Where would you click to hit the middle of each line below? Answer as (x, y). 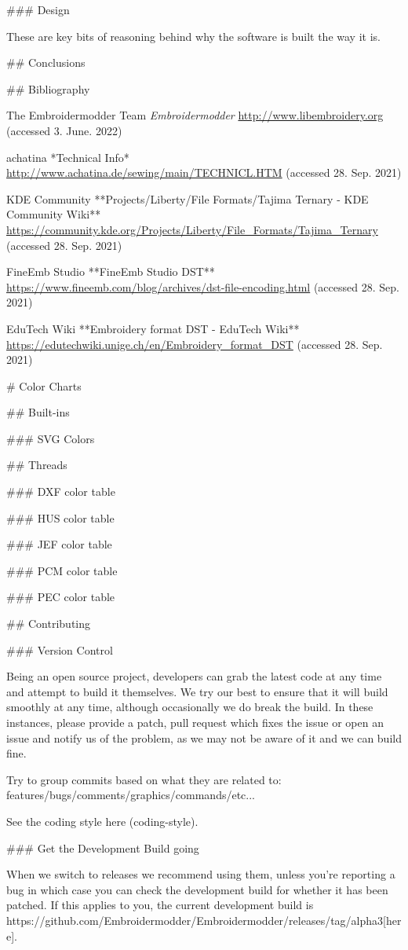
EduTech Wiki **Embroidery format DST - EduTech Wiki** (153, 328)
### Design (38, 9)
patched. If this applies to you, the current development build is (160, 905)
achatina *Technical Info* (68, 157)
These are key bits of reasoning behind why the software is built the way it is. (193, 36)
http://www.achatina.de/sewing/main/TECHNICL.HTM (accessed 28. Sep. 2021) (204, 172)
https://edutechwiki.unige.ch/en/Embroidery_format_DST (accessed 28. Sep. (195, 344)
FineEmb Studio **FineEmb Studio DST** (111, 271)
